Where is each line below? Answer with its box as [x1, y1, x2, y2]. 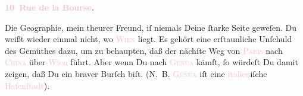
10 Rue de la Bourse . [5, 1, 95, 13]
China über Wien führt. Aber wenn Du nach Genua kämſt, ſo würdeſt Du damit [5, 56, 298, 68]
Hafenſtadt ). [5, 79, 50, 91]
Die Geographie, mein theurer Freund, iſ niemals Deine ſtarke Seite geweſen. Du [5, 21, 296, 33]
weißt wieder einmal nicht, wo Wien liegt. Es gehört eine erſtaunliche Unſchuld [5, 33, 292, 45]
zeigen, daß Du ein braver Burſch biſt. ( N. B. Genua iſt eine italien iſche [5, 67, 267, 79]
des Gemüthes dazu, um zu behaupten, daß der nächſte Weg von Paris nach [5, 44, 283, 56]
